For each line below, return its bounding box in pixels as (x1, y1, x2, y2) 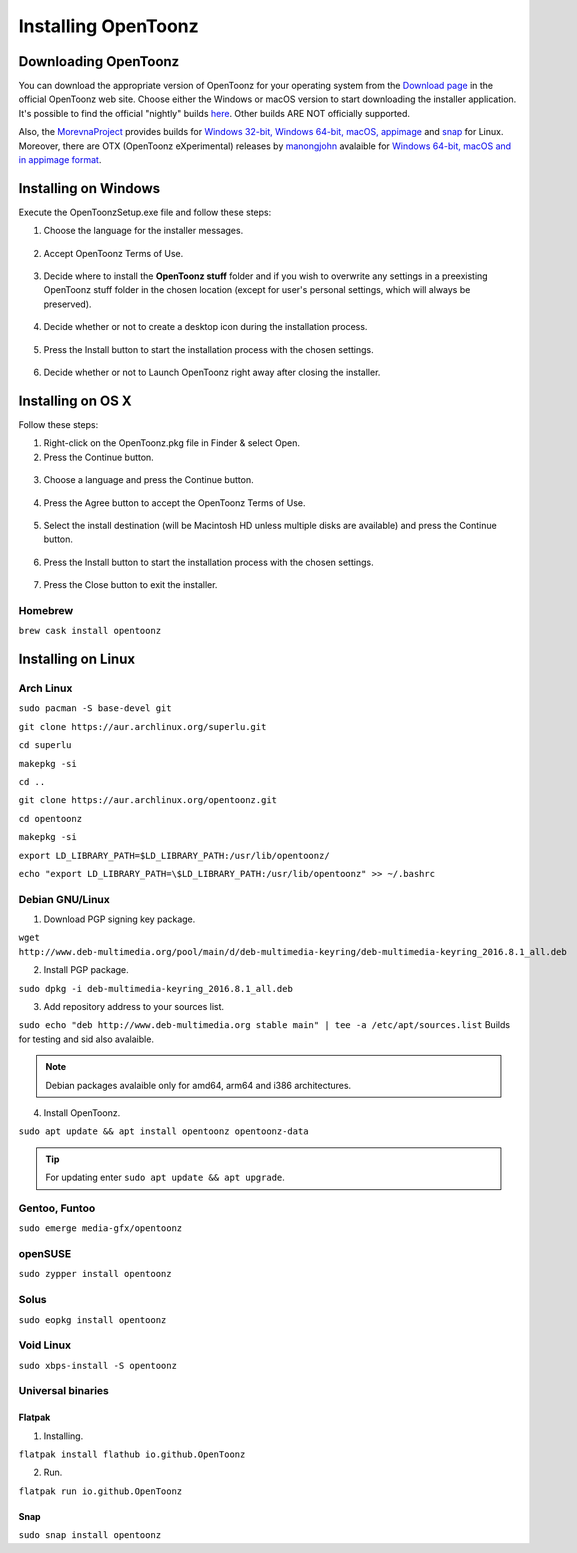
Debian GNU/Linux (18, 892, 110, 906)
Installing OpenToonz (18, 15, 199, 37)
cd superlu (18, 740, 72, 751)
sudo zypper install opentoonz (18, 1268, 172, 1280)
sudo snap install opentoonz (18, 1530, 162, 1541)
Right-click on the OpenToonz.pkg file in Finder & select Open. (43, 437, 300, 449)
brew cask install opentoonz (18, 625, 162, 637)
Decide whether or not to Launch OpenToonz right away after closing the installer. (43, 366, 381, 379)
